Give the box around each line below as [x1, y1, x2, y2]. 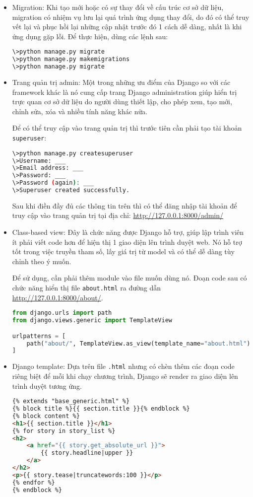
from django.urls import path [12, 309, 112, 317]
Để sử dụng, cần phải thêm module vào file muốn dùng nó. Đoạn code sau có [12, 273, 247, 283]
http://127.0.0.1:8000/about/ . [12, 292, 103, 302]
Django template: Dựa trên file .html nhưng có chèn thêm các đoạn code [12, 361, 235, 371]
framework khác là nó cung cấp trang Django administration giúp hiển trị [12, 86, 237, 97]
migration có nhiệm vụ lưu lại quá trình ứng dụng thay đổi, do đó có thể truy [12, 11, 250, 22]
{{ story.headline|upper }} [41, 449, 133, 457]
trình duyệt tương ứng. [12, 380, 82, 391]
